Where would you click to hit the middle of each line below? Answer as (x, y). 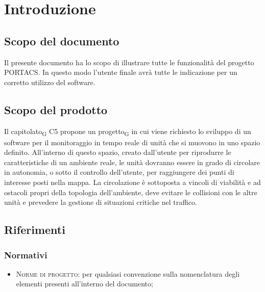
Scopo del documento (62, 41)
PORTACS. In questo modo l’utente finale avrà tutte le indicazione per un (121, 72)
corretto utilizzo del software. (50, 82)
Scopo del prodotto (56, 109)
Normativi (26, 255)
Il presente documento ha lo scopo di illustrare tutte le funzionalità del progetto (129, 62)
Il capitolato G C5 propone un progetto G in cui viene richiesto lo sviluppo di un (128, 131)
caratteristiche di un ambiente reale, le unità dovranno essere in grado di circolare (132, 162)
